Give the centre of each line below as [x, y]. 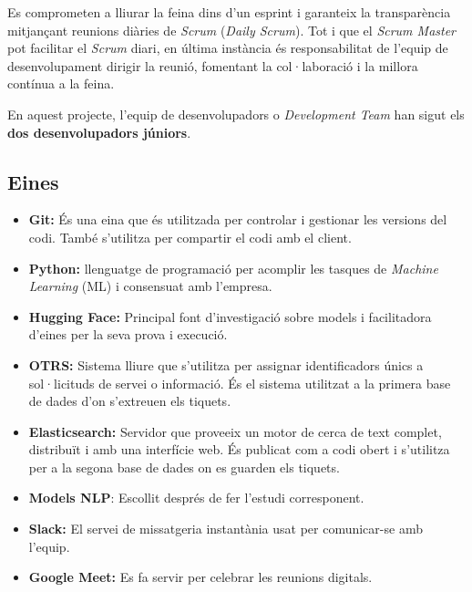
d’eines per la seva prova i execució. [128, 334]
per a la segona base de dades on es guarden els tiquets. [184, 467]
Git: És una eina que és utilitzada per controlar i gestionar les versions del [238, 219]
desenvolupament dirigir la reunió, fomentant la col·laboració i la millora [213, 65]
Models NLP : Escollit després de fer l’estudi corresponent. [196, 498]
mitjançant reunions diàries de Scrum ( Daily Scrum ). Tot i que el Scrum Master [232, 30]
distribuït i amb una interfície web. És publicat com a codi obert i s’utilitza [239, 449]
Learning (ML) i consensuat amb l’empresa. [150, 286]
